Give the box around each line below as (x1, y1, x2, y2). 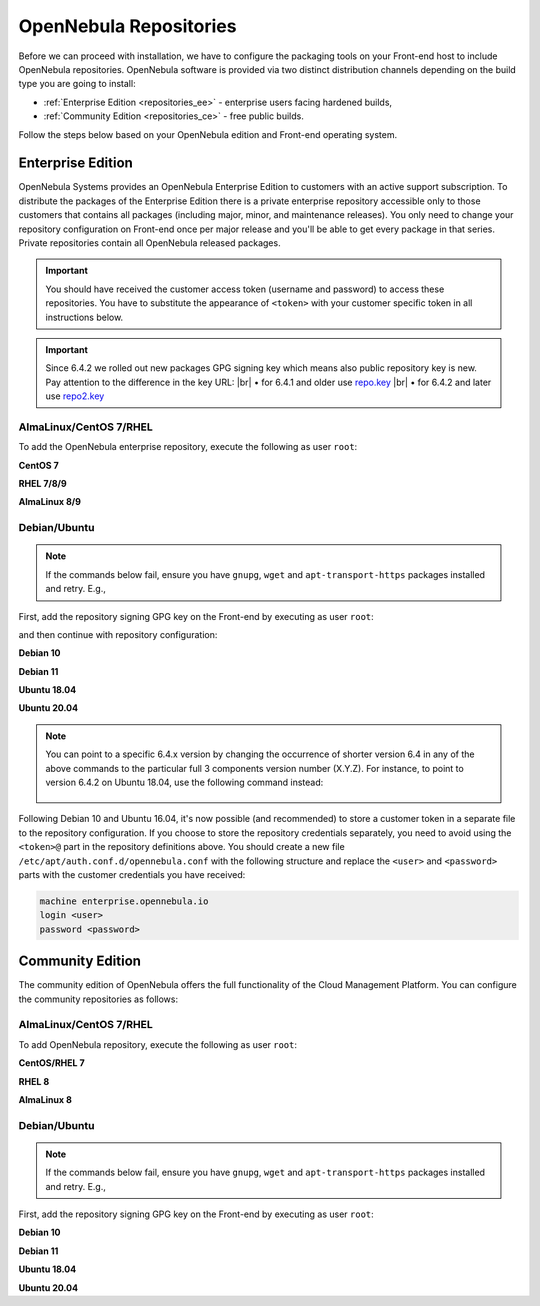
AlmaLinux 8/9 (18, 496, 82, 508)
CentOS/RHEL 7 (18, 1057, 85, 1069)
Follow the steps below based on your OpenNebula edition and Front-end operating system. (18, 128, 398, 140)
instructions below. (45, 311, 124, 323)
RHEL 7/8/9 (18, 478, 67, 490)
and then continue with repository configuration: (18, 628, 218, 640)
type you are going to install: (18, 78, 136, 90)
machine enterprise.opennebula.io (39, 895, 209, 907)
